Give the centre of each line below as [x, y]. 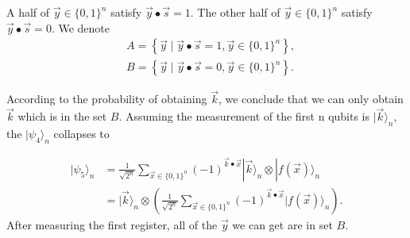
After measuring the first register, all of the [112, 225]
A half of [28, 12]
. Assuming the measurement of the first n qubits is [244, 116]
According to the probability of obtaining [107, 99]
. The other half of [235, 12]
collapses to [81, 134]
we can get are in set [282, 225]
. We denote [80, 27]
